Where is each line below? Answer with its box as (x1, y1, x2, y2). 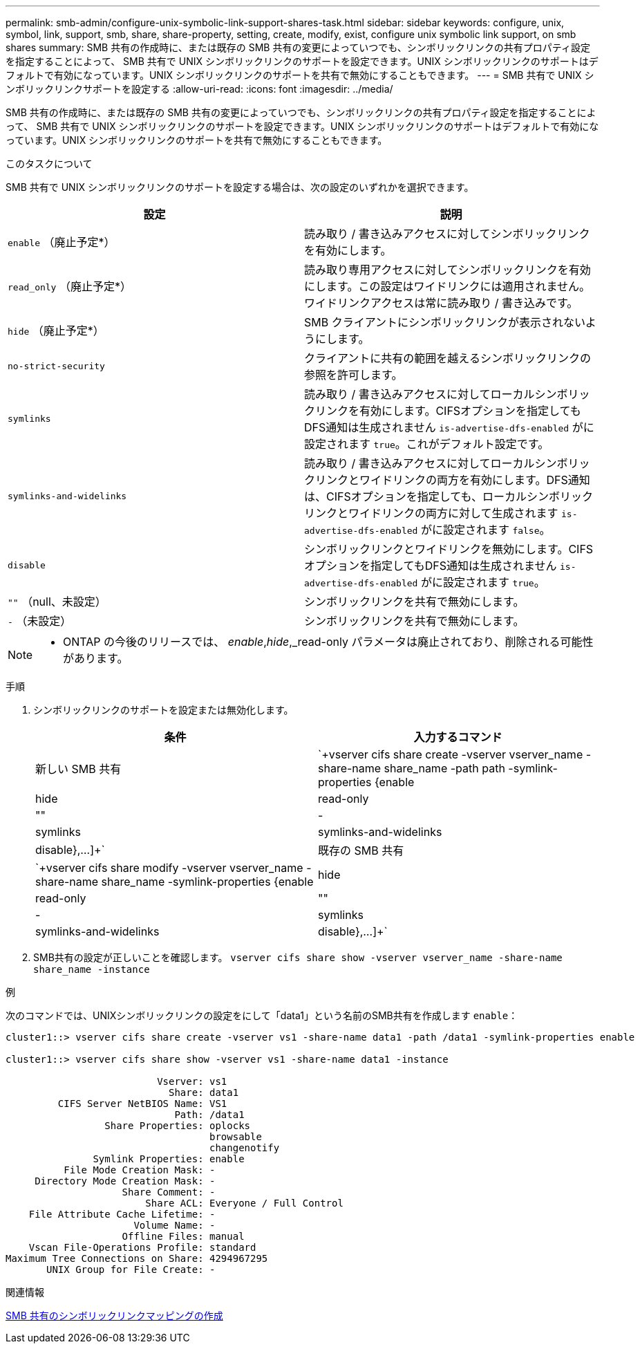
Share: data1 (169, 1087, 239, 1098)
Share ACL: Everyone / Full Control (145, 1198, 343, 1209)
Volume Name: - (133, 1220, 216, 1231)
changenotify (209, 1142, 280, 1153)
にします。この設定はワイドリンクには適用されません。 (304, 279, 590, 293)
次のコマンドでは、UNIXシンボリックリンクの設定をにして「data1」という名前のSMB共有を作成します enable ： (6, 1010, 518, 1021)
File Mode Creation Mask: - (64, 1164, 216, 1175)
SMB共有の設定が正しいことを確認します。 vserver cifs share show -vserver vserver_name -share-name (33, 951, 563, 963)
